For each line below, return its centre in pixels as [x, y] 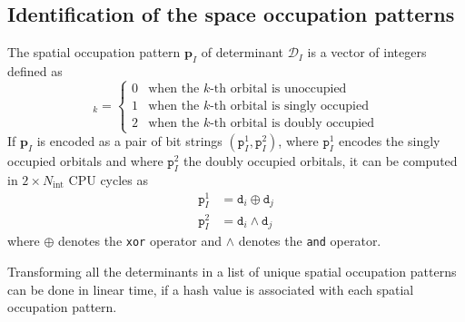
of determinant [242, 52]
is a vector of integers [367, 52]
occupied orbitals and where [85, 161]
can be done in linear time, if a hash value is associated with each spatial [211, 289]
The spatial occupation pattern [94, 52]
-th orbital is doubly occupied [292, 123]
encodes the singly [390, 141]
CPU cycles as [109, 179]
